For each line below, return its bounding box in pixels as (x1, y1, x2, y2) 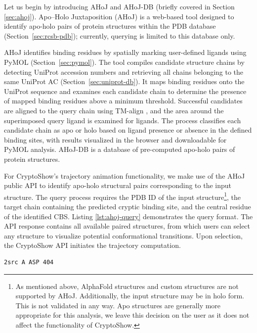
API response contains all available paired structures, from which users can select (4, 221, 251, 231)
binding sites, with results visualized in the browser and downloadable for (4, 134, 227, 144)
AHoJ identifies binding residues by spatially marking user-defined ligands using (4, 47, 247, 57)
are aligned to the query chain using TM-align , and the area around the (4, 105, 224, 115)
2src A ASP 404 (4, 258, 54, 266)
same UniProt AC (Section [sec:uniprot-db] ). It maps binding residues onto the (4, 76, 245, 87)
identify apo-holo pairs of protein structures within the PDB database (4, 21, 216, 31)
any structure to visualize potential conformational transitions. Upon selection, (4, 230, 243, 240)
